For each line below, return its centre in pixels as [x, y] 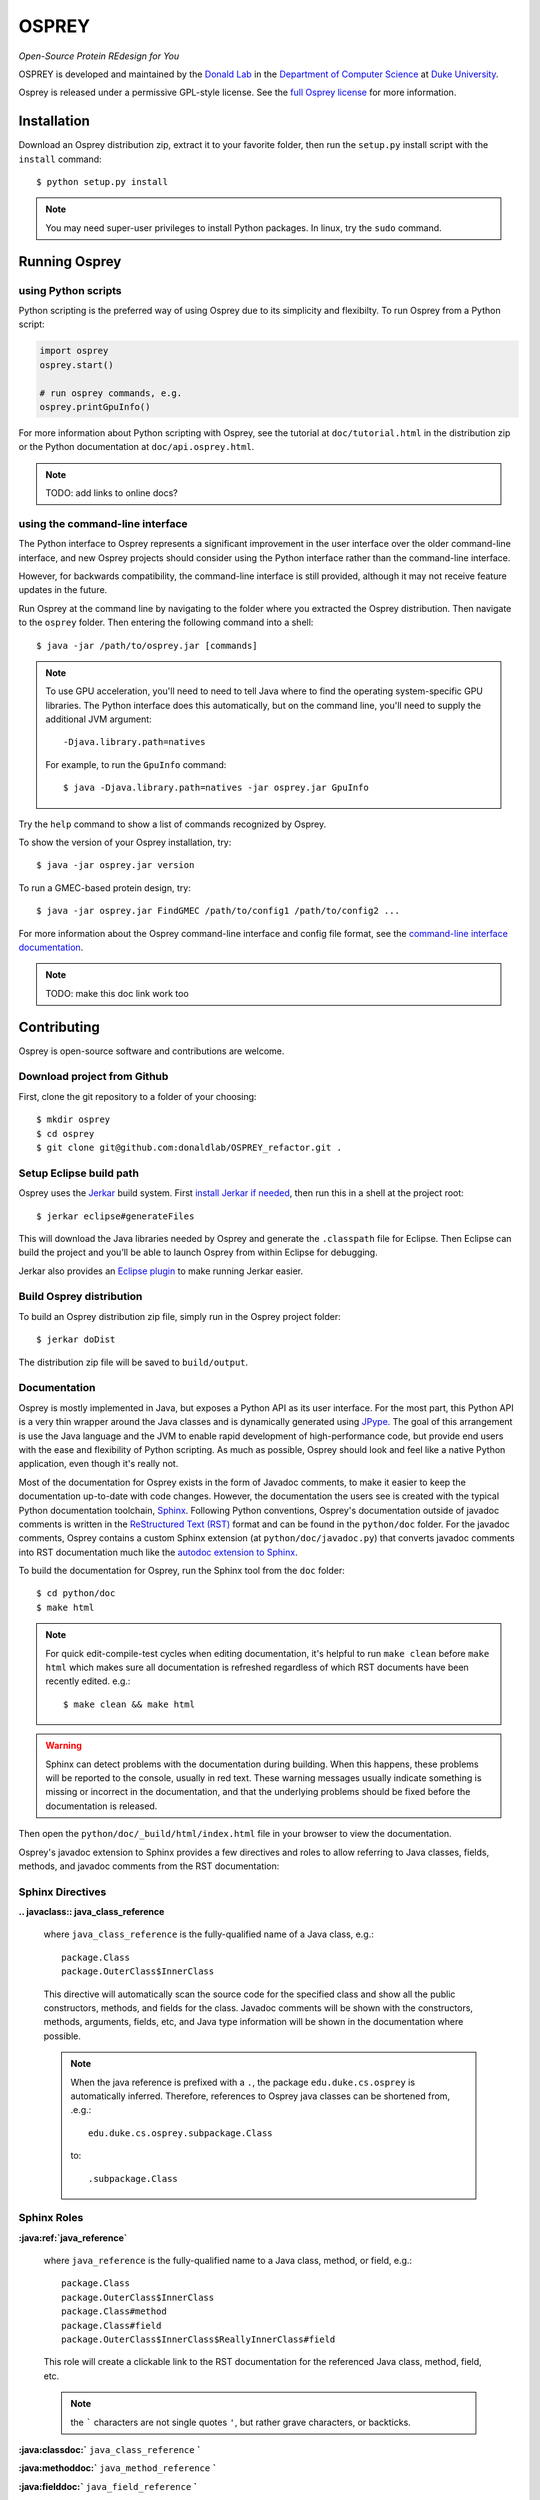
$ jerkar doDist [76, 1339]
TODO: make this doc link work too [117, 993]
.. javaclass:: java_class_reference [91, 1912]
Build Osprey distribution [80, 1297]
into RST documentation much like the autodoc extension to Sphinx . [158, 1552]
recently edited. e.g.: [88, 1681]
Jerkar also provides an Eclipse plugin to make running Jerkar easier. [161, 1271]
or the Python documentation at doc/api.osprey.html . [136, 447]
